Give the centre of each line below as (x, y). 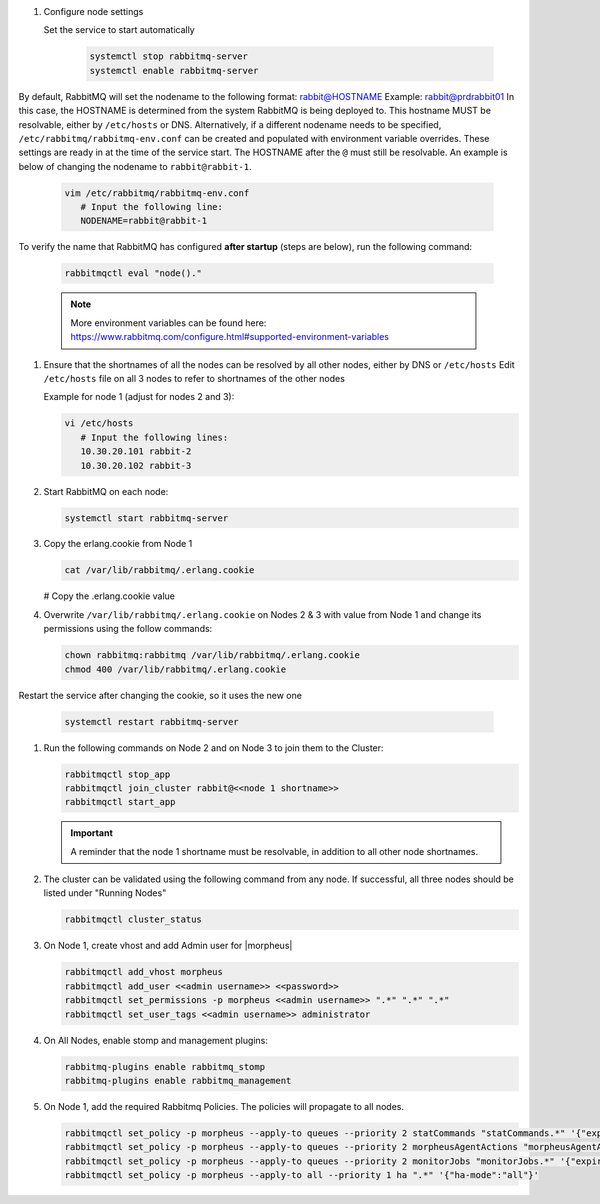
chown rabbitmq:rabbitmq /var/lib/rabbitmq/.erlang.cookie (212, 655)
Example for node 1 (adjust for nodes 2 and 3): (139, 397)
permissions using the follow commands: (128, 629)
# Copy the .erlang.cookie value (109, 596)
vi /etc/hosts (99, 423)
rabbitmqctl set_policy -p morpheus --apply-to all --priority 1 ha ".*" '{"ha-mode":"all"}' (302, 1175)
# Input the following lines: (154, 437)
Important (92, 833)
